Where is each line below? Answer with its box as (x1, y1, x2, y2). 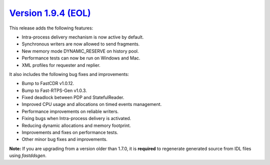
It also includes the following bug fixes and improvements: (9, 71, 129, 77)
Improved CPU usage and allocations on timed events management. (21, 101, 162, 107)
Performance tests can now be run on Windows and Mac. (21, 55, 140, 61)
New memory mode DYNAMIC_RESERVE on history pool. (21, 48, 139, 54)
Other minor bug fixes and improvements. (21, 136, 107, 142)
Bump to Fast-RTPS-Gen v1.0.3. (21, 87, 87, 93)
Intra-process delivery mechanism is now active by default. (21, 34, 144, 40)
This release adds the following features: (9, 25, 93, 31)
